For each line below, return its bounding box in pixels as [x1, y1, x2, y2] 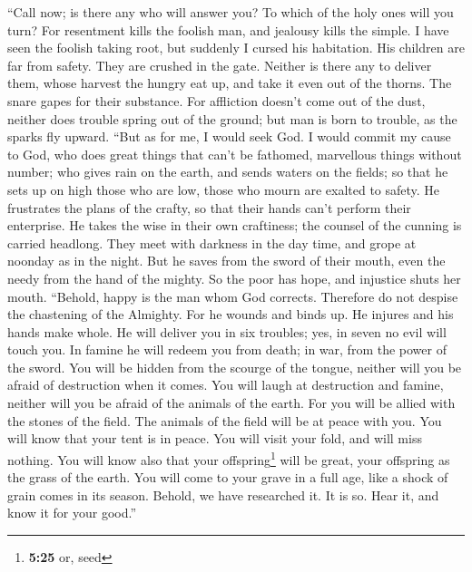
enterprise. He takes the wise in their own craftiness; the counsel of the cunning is [7, 216, 462, 235]
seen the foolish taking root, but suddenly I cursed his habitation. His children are [7, 38, 465, 57]
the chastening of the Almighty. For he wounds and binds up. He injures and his [7, 305, 454, 324]
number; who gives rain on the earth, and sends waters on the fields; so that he [7, 162, 448, 181]
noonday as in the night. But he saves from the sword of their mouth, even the [7, 251, 446, 270]
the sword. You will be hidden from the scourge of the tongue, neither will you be [7, 357, 462, 376]
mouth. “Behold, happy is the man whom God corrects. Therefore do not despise [7, 286, 458, 305]
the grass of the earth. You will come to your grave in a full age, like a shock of [7, 468, 448, 487]
